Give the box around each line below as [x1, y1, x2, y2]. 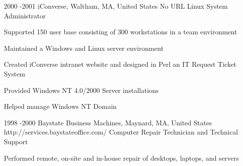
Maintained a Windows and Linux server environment [4, 43, 164, 53]
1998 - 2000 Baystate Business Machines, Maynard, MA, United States [4, 117, 212, 127]
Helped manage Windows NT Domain [4, 101, 117, 111]
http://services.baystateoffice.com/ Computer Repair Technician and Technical [4, 127, 238, 137]
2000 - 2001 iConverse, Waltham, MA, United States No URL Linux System [4, 1, 228, 11]
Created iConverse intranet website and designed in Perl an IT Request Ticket [4, 59, 237, 69]
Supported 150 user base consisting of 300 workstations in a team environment [4, 27, 237, 37]
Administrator [4, 10, 46, 20]
